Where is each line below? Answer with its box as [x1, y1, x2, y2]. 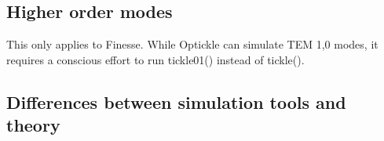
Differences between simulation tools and [6, 89, 346, 114]
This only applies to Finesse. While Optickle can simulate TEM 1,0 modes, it [6, 36, 379, 52]
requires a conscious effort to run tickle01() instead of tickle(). [6, 51, 305, 67]
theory [6, 113, 60, 137]
